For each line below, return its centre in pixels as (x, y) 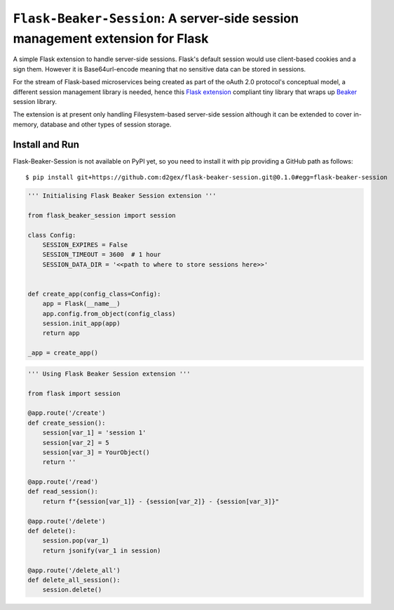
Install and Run (46, 144)
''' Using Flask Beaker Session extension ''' (109, 373)
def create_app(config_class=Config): (94, 294)
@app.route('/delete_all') (74, 570)
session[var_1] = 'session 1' (94, 433)
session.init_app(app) (81, 324)
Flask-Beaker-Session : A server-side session (156, 18)
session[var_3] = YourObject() (96, 452)
